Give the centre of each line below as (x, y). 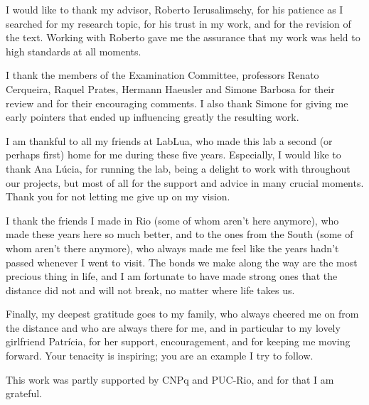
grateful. (24, 393)
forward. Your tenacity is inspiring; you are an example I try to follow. (160, 356)
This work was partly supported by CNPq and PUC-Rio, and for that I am (170, 379)
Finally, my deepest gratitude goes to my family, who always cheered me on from (182, 314)
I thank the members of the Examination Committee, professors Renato (162, 75)
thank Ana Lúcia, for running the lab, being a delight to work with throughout (178, 168)
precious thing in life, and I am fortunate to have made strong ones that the (172, 276)
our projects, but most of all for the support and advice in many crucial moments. (185, 182)
